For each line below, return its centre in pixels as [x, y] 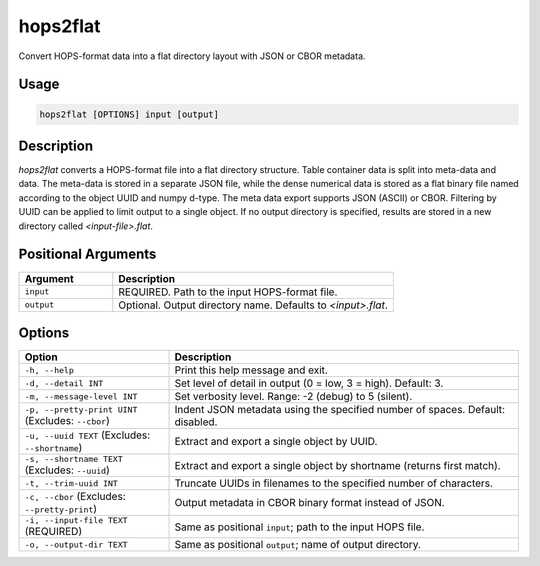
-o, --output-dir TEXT [76, 544]
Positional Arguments [87, 254]
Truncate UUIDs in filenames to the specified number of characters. [334, 483]
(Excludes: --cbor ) [67, 420]
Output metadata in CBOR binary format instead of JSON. [309, 503]
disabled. [196, 422]
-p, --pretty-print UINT [81, 409]
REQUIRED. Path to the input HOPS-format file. [228, 292]
